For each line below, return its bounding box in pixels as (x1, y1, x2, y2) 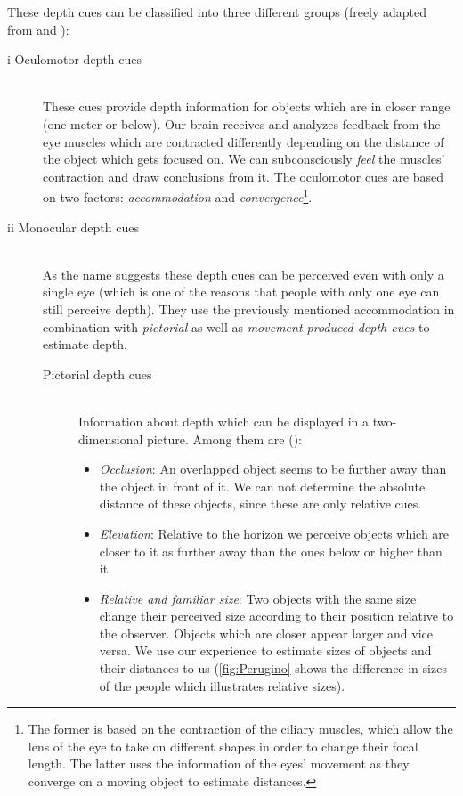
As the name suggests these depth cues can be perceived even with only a (43, 264, 444, 283)
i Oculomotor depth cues (7, 50, 142, 69)
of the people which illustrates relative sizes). (99, 676, 345, 694)
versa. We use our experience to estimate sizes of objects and (99, 641, 432, 660)
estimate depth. (43, 335, 127, 353)
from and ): (7, 20, 69, 38)
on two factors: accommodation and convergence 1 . (43, 185, 313, 206)
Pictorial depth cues (43, 364, 152, 383)
